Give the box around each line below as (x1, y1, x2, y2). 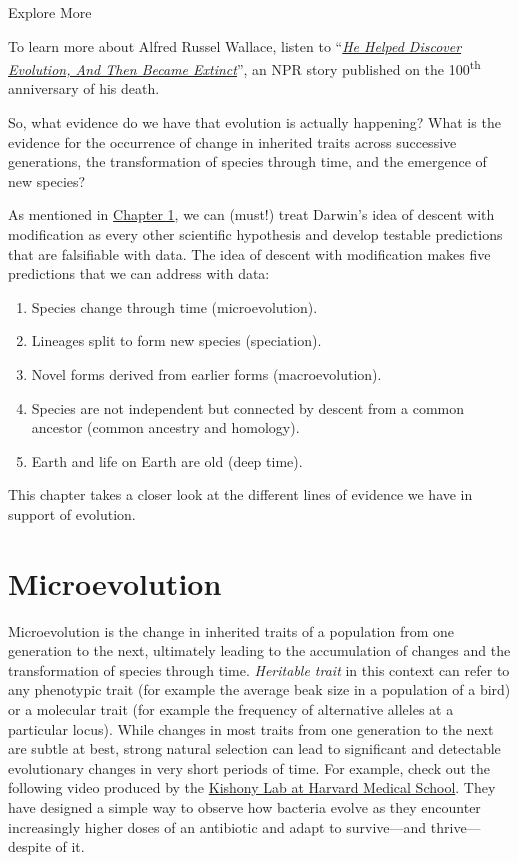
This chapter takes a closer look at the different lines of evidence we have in (8, 484, 473, 505)
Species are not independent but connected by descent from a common (31, 397, 465, 418)
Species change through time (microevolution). (31, 296, 318, 317)
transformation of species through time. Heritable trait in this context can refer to (8, 659, 510, 680)
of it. (55, 836, 85, 857)
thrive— (430, 816, 481, 837)
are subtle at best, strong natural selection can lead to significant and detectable (8, 738, 501, 759)
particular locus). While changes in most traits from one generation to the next (8, 718, 494, 739)
